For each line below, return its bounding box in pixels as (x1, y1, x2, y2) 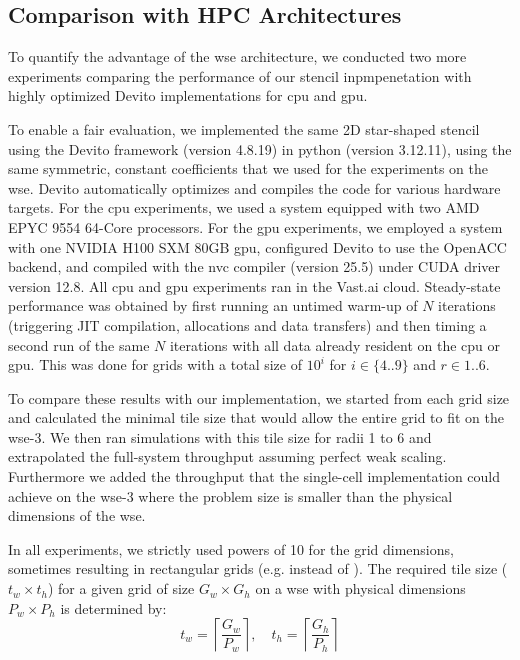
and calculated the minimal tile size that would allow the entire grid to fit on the (8, 407, 504, 428)
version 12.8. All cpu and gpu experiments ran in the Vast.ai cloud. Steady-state (8, 275, 501, 296)
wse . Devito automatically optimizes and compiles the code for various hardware (8, 177, 501, 198)
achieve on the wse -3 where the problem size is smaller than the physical (8, 485, 453, 506)
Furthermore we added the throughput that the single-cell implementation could (8, 466, 501, 487)
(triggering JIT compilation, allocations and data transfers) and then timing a (8, 314, 487, 335)
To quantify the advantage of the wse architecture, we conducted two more (8, 46, 467, 67)
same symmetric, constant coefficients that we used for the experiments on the (8, 158, 488, 179)
